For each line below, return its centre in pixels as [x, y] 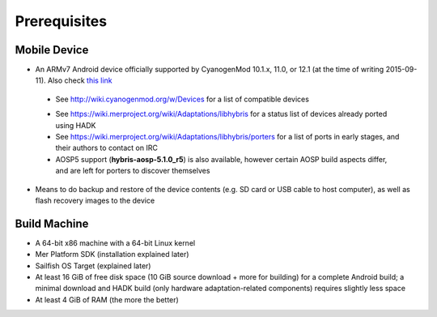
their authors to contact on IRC [106, 148]
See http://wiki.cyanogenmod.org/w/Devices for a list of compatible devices [182, 99]
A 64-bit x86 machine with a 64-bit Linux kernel [115, 242]
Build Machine [52, 223]
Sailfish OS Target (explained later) [93, 266]
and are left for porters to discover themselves [133, 171]
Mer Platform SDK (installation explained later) [112, 255]
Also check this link [80, 80]
